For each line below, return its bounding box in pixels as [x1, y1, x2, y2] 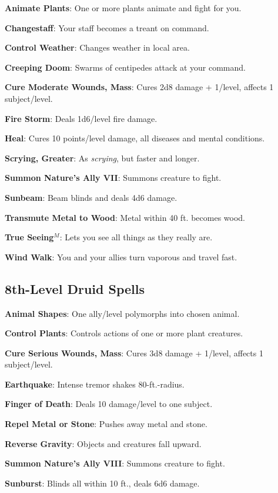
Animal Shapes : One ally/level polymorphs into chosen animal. [5, 307, 240, 319]
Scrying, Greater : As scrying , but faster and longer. [5, 151, 200, 164]
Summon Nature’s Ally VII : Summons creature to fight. [5, 171, 222, 184]
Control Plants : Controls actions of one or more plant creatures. [5, 327, 243, 339]
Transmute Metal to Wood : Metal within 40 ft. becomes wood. [5, 211, 245, 223]
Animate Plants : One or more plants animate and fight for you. [5, 2, 242, 14]
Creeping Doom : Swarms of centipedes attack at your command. [5, 61, 246, 73]
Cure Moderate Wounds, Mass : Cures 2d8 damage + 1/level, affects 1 [5, 81, 274, 93]
